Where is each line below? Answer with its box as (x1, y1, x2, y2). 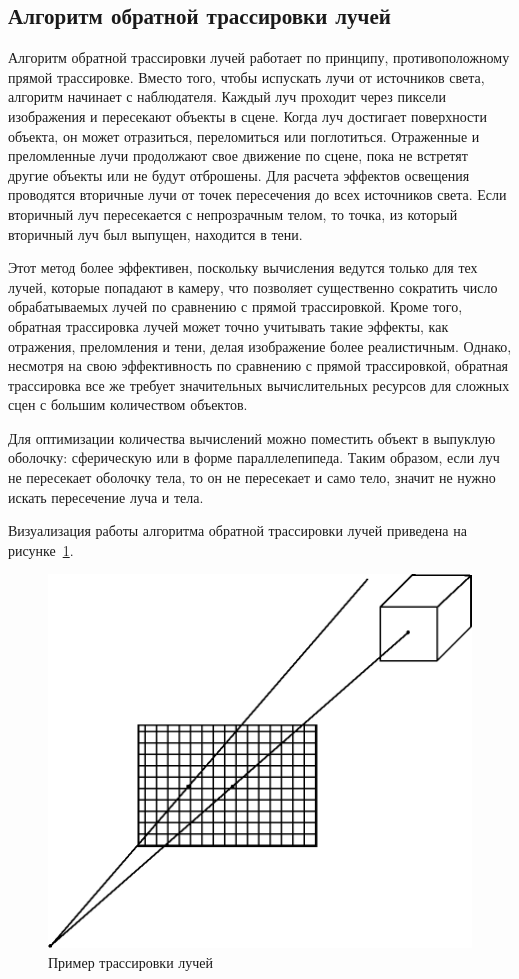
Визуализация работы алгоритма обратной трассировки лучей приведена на (8, 520, 467, 541)
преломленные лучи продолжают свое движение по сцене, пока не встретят (8, 145, 468, 166)
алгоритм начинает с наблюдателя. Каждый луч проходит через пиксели (8, 86, 446, 107)
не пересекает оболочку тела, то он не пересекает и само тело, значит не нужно (8, 467, 496, 488)
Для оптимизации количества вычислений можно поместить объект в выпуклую (8, 427, 496, 448)
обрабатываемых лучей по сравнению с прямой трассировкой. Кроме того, (8, 296, 463, 317)
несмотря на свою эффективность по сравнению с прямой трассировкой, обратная (8, 355, 509, 376)
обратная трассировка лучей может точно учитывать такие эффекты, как (8, 315, 449, 336)
